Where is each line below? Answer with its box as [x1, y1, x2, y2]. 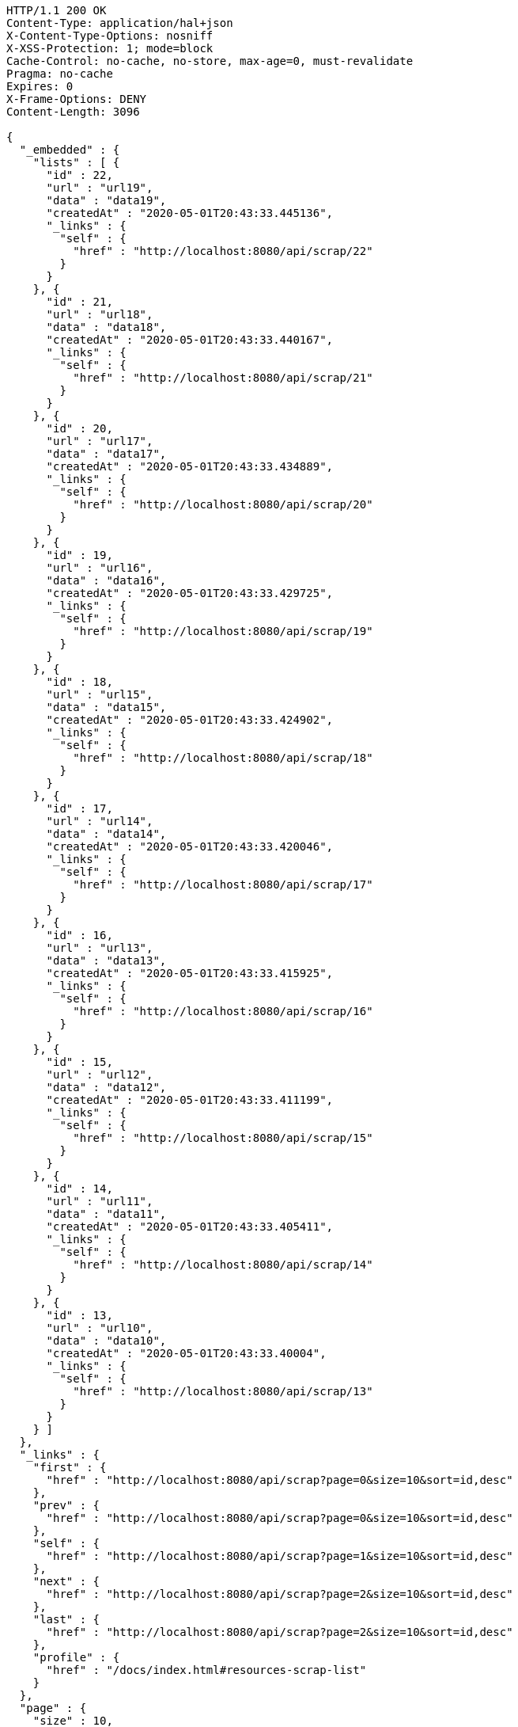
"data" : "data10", [46, 1334, 167, 1347]
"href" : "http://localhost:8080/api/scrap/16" [73, 1005, 373, 1018]
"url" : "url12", [46, 1068, 153, 1081]
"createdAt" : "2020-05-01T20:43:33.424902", [46, 713, 334, 726]
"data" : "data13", [46, 954, 167, 967]
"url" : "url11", [46, 1195, 153, 1208]
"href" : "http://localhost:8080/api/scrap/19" [73, 625, 373, 637]
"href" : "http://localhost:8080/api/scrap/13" [73, 1385, 373, 1398]
